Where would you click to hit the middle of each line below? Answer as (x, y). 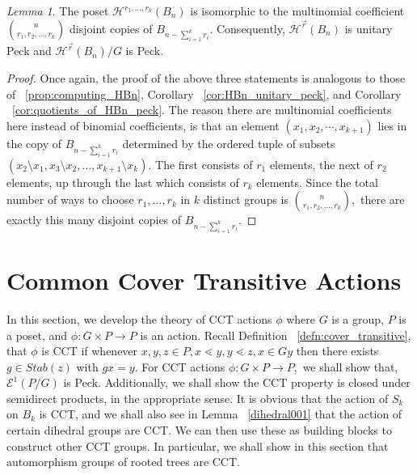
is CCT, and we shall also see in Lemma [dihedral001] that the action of (221, 414)
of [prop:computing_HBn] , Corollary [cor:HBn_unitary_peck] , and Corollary (204, 93)
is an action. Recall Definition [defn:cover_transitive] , (276, 335)
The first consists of (204, 164)
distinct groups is (246, 199)
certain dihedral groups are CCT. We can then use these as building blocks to (199, 430)
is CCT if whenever (90, 351)
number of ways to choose (70, 199)
